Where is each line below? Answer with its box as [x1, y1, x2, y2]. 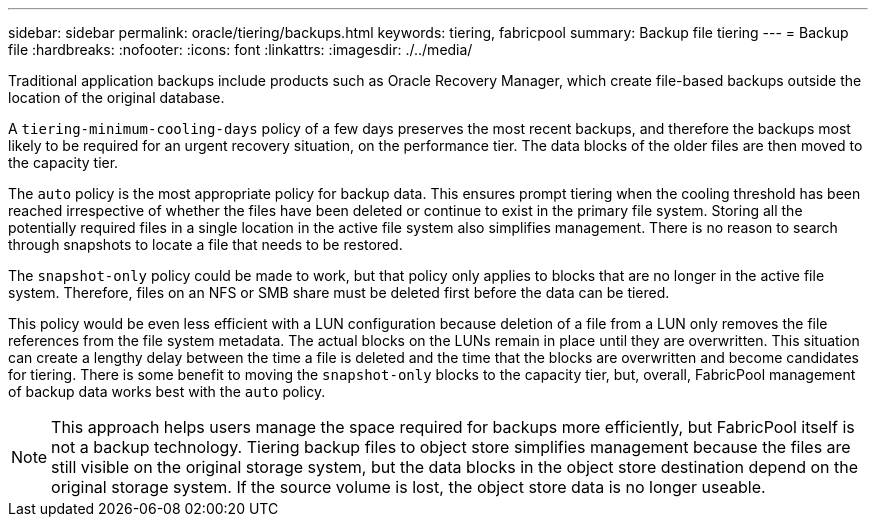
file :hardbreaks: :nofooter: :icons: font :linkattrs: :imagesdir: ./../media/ [8, 41, 473, 58]
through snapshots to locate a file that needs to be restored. [8, 236, 403, 253]
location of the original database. [8, 89, 225, 106]
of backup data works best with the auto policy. [8, 383, 326, 400]
